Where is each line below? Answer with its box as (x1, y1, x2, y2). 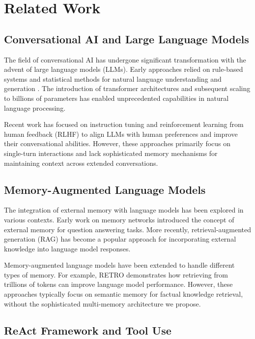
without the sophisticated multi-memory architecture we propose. (4, 298, 201, 308)
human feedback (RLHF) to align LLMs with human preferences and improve (4, 128, 238, 139)
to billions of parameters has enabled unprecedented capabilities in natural (4, 92, 229, 103)
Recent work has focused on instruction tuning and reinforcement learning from (4, 119, 244, 129)
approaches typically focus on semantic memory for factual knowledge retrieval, (4, 289, 243, 299)
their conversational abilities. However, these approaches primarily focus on (4, 138, 231, 149)
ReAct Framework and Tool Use (4, 322, 171, 338)
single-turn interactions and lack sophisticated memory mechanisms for (4, 148, 218, 158)
